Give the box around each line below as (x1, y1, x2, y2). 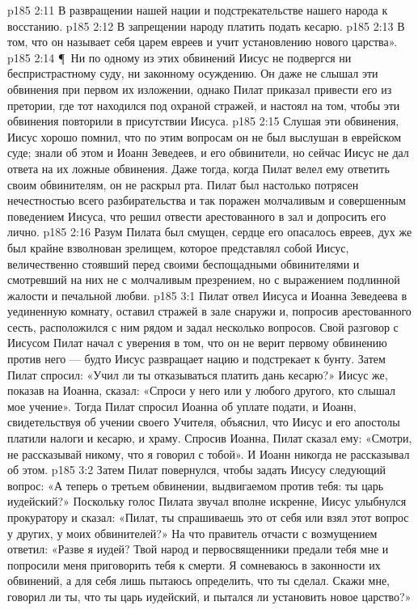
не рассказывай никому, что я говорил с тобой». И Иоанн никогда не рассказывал (7, 445, 410, 462)
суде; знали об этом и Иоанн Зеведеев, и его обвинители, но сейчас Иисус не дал (7, 144, 409, 161)
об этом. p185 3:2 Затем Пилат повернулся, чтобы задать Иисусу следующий (7, 461, 386, 478)
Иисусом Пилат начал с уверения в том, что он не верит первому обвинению (7, 334, 387, 351)
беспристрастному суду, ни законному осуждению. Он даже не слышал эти (7, 65, 378, 82)
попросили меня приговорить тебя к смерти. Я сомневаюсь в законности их (7, 556, 381, 573)
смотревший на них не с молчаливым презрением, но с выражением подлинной (7, 271, 400, 288)
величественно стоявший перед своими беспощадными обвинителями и (7, 255, 360, 272)
